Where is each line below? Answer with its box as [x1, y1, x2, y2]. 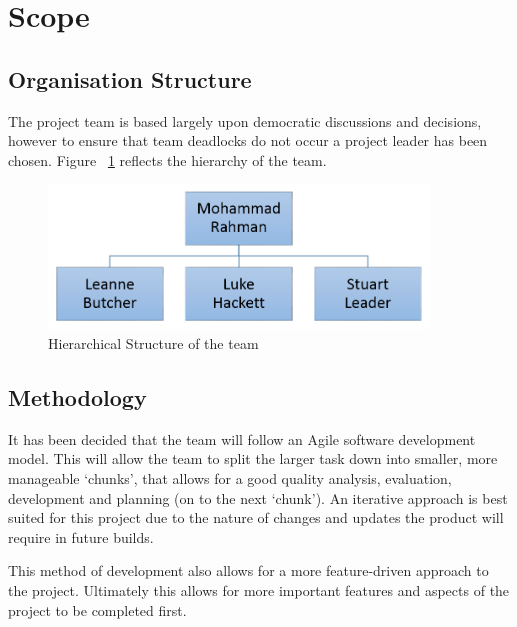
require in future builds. [8, 526, 154, 547]
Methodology [8, 381, 147, 412]
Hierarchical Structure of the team [48, 333, 259, 353]
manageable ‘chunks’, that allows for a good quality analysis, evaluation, [8, 467, 452, 488]
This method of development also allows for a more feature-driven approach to [8, 560, 489, 581]
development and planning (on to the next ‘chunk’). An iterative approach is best [8, 487, 508, 508]
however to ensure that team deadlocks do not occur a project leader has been [8, 130, 488, 151]
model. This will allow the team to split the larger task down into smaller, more [8, 448, 498, 469]
